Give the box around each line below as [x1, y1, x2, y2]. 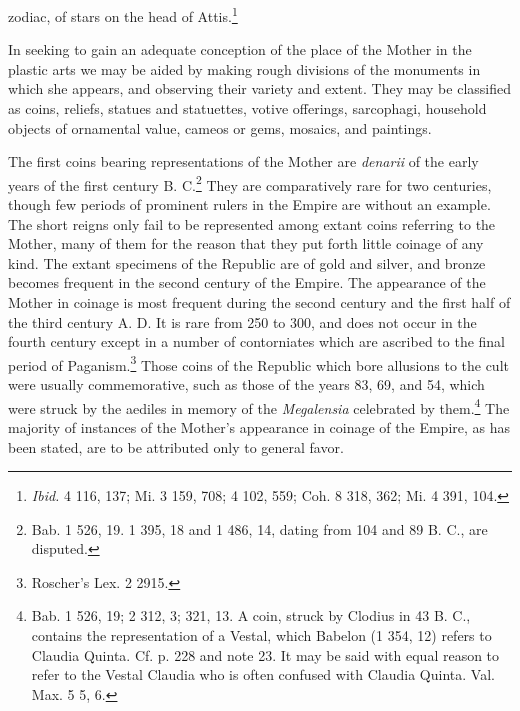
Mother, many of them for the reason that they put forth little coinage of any [8, 233, 484, 254]
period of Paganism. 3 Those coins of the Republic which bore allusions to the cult [8, 351, 509, 375]
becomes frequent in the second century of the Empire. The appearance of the [8, 272, 486, 293]
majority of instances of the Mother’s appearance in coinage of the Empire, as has [8, 416, 511, 437]
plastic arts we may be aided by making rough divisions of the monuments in [8, 58, 481, 79]
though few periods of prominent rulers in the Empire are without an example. [8, 194, 491, 215]
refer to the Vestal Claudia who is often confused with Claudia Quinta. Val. [31, 664, 495, 685]
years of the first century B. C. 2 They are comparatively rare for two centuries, [8, 171, 492, 195]
